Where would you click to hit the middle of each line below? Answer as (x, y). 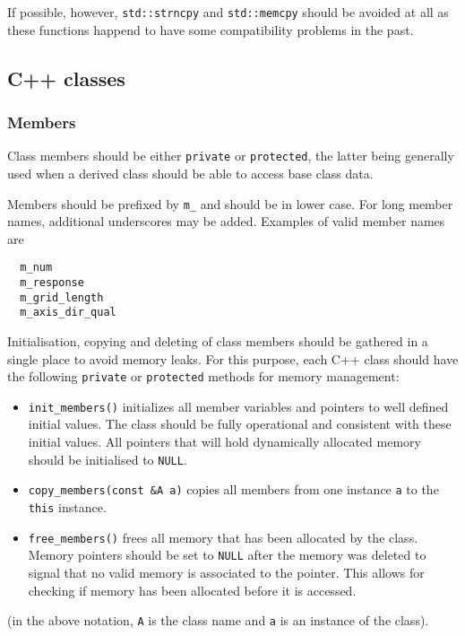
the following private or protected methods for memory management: (203, 376)
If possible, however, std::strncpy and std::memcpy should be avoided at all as (228, 12)
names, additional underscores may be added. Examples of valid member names (226, 221)
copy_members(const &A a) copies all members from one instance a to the (233, 489)
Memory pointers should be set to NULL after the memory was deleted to (227, 555)
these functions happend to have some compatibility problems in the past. (211, 29)
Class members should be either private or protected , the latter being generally (231, 156)
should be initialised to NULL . (108, 459)
